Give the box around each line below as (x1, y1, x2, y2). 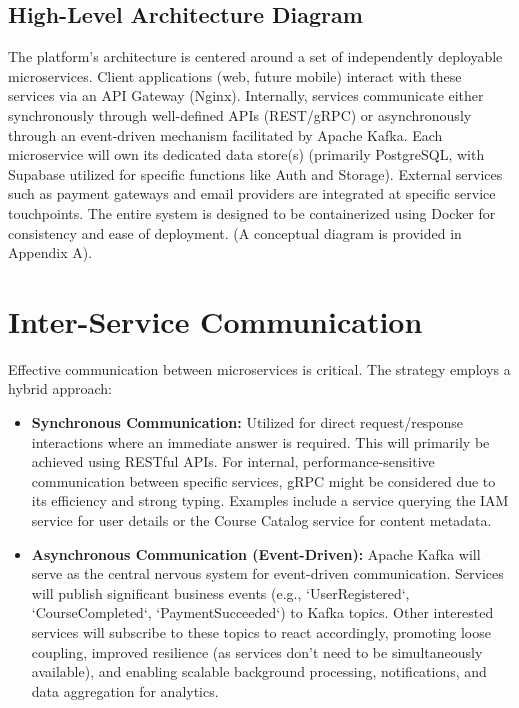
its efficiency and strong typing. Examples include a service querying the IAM (31, 490, 509, 511)
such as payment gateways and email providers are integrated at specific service (8, 183, 496, 204)
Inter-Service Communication (8, 300, 423, 341)
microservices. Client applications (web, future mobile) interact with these (8, 65, 462, 86)
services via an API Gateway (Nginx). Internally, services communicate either (8, 85, 484, 106)
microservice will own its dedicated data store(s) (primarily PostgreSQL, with (8, 144, 485, 165)
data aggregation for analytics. (31, 680, 219, 701)
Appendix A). (8, 242, 93, 263)
